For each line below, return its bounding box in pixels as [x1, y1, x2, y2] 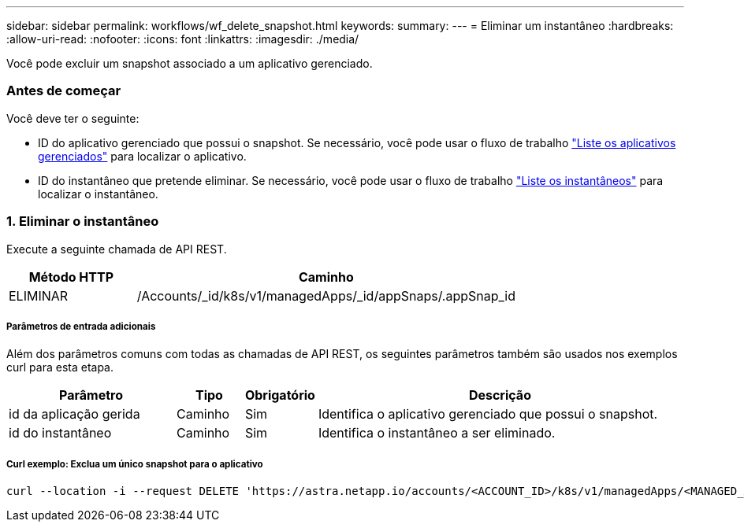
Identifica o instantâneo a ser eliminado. [318, 425, 556, 441]
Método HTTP [28, 268, 114, 285]
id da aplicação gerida [9, 406, 140, 423]
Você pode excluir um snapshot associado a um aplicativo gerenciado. [6, 57, 373, 70]
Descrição [468, 387, 531, 404]
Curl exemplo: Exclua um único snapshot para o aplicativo [6, 458, 263, 470]
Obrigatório [244, 387, 315, 404]
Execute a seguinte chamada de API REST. [6, 242, 227, 256]
